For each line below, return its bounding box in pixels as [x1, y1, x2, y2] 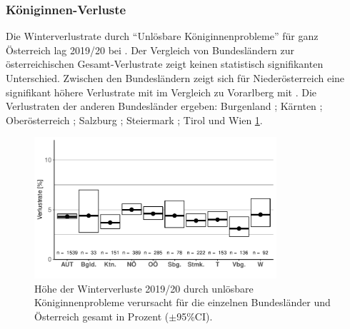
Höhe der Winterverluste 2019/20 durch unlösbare [34, 280, 254, 295]
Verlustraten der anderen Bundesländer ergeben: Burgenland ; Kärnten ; [6, 98, 323, 113]
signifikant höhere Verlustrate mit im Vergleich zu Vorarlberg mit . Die [6, 84, 317, 99]
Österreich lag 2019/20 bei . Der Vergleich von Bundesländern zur [6, 42, 295, 57]
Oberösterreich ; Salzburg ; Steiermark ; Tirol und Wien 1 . [6, 112, 263, 127]
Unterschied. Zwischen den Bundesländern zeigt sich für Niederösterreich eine [6, 71, 345, 85]
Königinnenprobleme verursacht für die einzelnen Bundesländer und [34, 295, 331, 310]
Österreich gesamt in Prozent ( [34, 309, 169, 324]
